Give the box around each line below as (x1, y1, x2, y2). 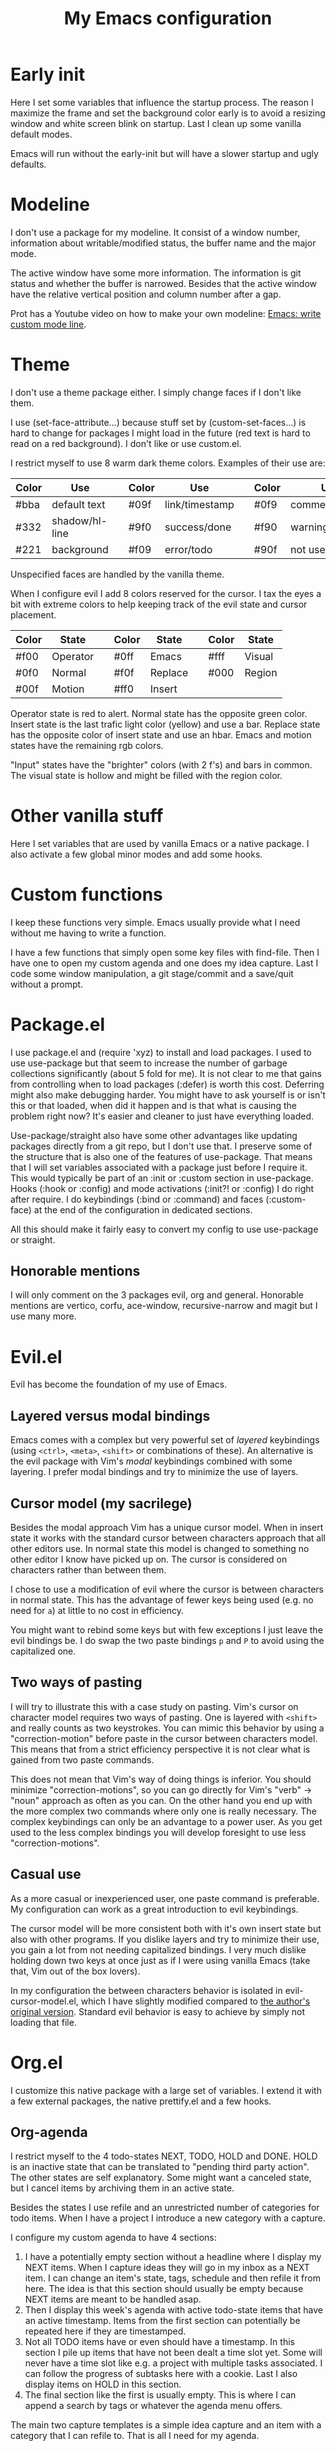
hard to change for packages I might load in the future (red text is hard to (10, 427, 311, 439)
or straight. (10, 1233, 56, 1246)
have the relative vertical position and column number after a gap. (10, 288, 282, 300)
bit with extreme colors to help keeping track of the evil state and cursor (10, 598, 308, 610)
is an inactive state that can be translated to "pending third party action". (10, 2161, 310, 2173)
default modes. (10, 128, 73, 140)
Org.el (10, 2051, 63, 2074)
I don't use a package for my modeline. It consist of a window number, (10, 226, 301, 238)
